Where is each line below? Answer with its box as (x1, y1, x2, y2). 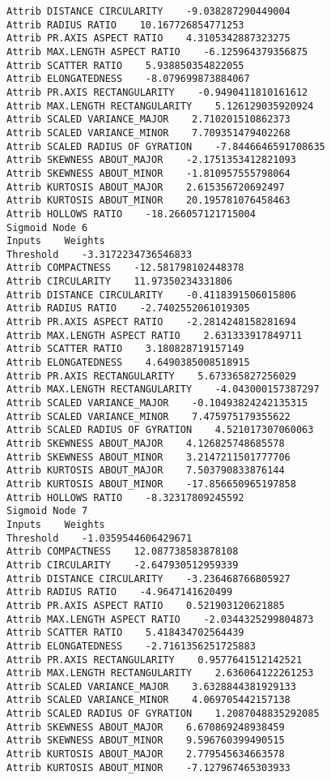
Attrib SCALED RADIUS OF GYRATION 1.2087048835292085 (6, 708, 320, 720)
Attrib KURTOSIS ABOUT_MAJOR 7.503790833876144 (6, 465, 285, 477)
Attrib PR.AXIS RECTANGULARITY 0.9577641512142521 (6, 654, 303, 666)
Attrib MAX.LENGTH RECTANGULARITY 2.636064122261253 (6, 667, 314, 679)
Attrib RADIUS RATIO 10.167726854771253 (6, 19, 244, 31)
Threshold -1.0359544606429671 (6, 532, 193, 544)
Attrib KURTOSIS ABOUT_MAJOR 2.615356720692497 (6, 181, 285, 193)
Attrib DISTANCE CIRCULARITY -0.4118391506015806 (6, 289, 296, 301)
